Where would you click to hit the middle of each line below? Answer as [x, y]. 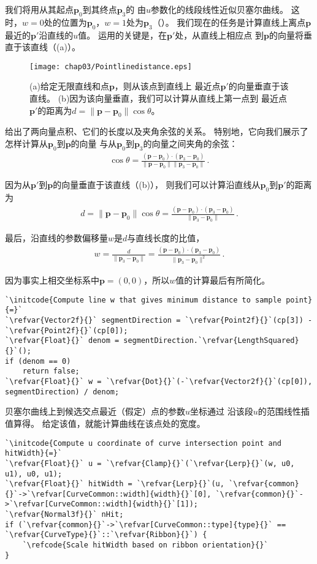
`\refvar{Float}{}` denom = [62, 341]
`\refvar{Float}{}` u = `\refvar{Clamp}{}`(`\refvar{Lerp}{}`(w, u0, [150, 463]
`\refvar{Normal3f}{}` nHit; [64, 515]
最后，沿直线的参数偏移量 [56, 238]
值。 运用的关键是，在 [122, 35]
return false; [51, 371]
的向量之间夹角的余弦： [190, 144]
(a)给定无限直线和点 [69, 86]
